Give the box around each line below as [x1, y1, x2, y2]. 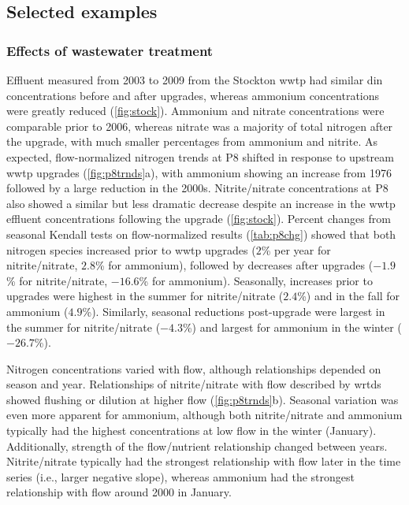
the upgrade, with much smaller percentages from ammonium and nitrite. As [6, 133, 377, 150]
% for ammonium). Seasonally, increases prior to [139, 272, 373, 288]
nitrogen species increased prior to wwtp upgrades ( [6, 241, 256, 258]
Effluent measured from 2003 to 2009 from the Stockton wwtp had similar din [6, 72, 383, 87]
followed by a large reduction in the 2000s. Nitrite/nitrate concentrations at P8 [6, 180, 389, 196]
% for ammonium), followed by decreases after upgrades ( [95, 257, 374, 273]
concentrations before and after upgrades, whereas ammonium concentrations [6, 87, 380, 103]
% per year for [261, 241, 331, 258]
